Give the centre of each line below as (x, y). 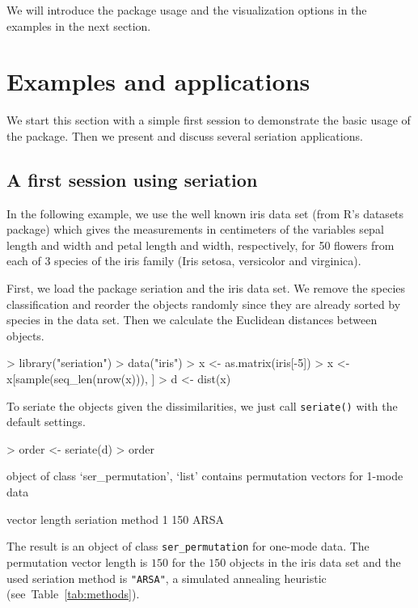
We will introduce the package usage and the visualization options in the (187, 10)
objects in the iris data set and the (315, 562)
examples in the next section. (79, 25)
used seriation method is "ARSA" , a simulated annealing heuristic (167, 578)
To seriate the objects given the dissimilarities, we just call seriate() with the (202, 405)
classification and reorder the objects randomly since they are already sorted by (204, 304)
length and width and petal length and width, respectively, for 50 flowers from (201, 245)
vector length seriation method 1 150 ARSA (116, 519)
